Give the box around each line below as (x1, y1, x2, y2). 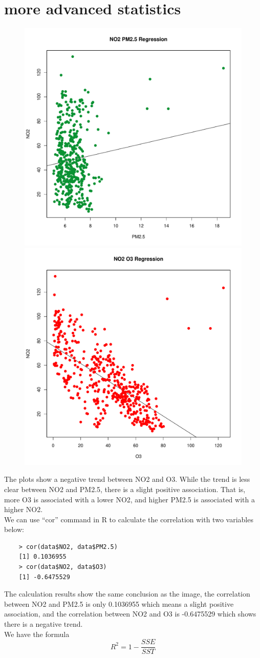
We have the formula (4, 628, 70, 639)
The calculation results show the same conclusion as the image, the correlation (4, 588, 250, 599)
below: (4, 524, 24, 535)
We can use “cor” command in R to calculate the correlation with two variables (4, 514, 253, 524)
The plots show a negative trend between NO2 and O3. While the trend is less (4, 474, 250, 484)
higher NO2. (4, 504, 43, 515)
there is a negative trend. (4, 619, 83, 629)
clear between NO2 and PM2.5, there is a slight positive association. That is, (4, 483, 246, 494)
